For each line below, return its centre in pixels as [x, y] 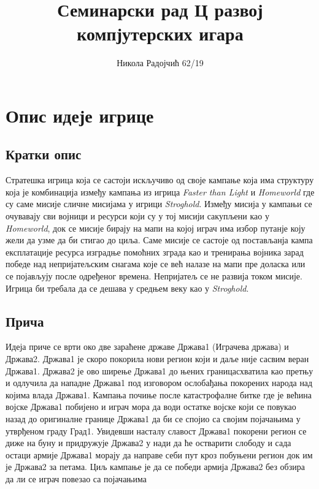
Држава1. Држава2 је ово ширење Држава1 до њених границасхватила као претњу [159, 370]
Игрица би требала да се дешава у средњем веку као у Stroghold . [127, 288]
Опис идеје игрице [80, 115]
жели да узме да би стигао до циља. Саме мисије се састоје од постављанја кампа [159, 240]
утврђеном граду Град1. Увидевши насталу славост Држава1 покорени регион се [156, 430]
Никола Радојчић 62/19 [160, 63]
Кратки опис [44, 154]
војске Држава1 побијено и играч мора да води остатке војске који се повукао [151, 407]
